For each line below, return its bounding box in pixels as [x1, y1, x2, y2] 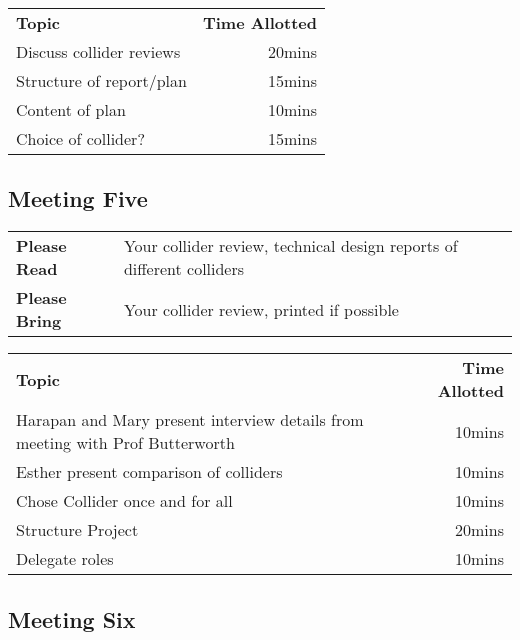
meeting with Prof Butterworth [16, 431, 235, 455]
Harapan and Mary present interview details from [16, 408, 364, 432]
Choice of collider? [16, 127, 145, 150]
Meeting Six [8, 603, 136, 634]
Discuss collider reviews [16, 40, 181, 63]
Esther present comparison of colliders [16, 460, 283, 484]
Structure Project [16, 518, 139, 542]
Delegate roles [16, 547, 114, 571]
